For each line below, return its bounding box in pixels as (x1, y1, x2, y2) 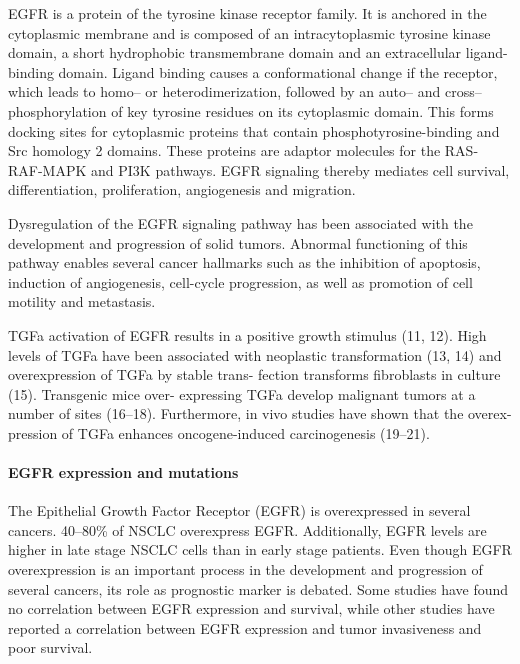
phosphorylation (8, 100, 107, 121)
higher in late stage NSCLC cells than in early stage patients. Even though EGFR (8, 539, 512, 560)
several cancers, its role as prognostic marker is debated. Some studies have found (8, 578, 509, 599)
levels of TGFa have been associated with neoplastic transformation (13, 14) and (8, 344, 502, 365)
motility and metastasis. (8, 291, 156, 312)
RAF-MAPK (8, 159, 87, 180)
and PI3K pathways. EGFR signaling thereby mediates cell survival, (91, 159, 510, 180)
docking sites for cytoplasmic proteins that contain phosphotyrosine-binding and (8, 120, 500, 141)
